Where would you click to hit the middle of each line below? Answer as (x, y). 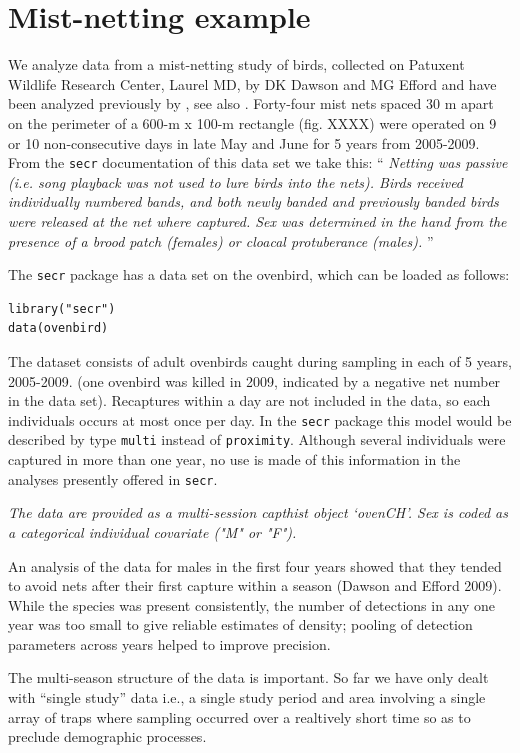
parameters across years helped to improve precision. (169, 643)
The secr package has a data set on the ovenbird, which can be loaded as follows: (259, 274)
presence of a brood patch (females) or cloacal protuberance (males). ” (221, 240)
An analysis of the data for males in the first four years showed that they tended (255, 565)
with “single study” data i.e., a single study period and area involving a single (247, 697)
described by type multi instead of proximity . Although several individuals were (257, 439)
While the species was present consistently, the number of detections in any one (252, 604)
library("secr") (62, 308)
